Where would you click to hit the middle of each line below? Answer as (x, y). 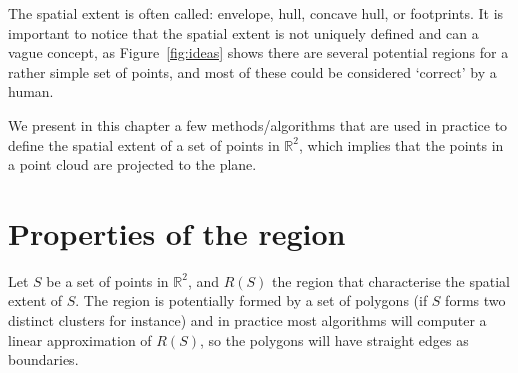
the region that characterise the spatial (391, 280)
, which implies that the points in (401, 144)
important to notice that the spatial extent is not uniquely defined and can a (243, 32)
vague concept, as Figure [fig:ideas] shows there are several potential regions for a (258, 52)
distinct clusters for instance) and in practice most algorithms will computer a (247, 320)
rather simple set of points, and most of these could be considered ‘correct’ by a (252, 71)
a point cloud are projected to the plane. (132, 164)
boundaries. (43, 359)
